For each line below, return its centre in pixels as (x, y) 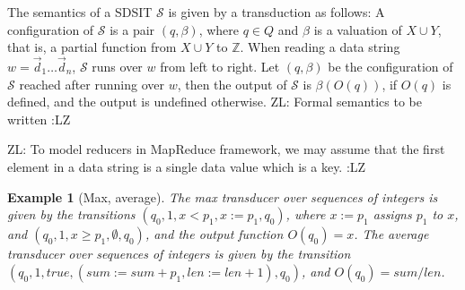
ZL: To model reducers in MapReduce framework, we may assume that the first (226, 149)
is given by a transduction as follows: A (276, 12)
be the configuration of (390, 66)
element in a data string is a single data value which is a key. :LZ (187, 166)
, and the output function (214, 234)
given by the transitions (71, 214)
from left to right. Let (220, 66)
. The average (391, 234)
